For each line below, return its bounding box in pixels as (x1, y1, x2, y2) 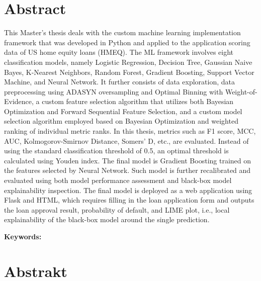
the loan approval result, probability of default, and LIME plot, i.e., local (4, 204, 230, 215)
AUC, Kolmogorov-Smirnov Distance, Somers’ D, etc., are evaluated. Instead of (4, 135, 249, 146)
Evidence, (4, 96, 34, 107)
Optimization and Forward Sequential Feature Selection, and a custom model (4, 106, 242, 116)
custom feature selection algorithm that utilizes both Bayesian (42, 96, 234, 107)
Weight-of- (225, 86, 257, 97)
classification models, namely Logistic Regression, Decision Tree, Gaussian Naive (4, 56, 252, 67)
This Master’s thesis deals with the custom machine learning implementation (4, 27, 241, 38)
